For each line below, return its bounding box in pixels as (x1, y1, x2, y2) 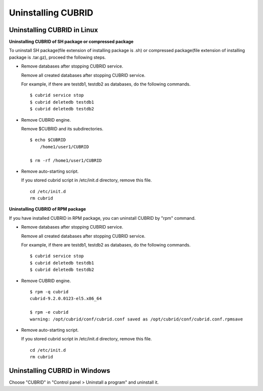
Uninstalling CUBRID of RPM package (9, 206, 86, 212)
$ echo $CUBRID (30, 137, 66, 143)
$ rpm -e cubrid (30, 309, 69, 315)
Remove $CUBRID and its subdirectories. (21, 125, 104, 131)
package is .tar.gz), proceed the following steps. (9, 54, 106, 60)
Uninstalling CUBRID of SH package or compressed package (9, 39, 134, 45)
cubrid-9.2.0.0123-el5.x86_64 (30, 296, 102, 302)
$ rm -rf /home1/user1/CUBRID (30, 158, 102, 163)
